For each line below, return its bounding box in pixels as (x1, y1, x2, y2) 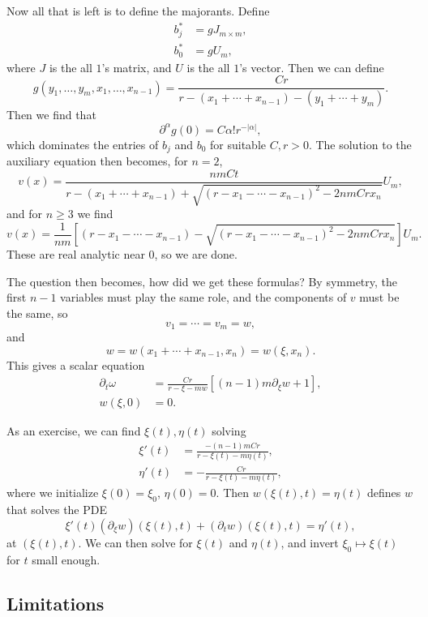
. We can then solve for (78, 533, 193, 551)
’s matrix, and (101, 58, 172, 75)
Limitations (6, 590, 105, 615)
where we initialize (6, 484, 99, 501)
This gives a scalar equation (6, 356, 145, 373)
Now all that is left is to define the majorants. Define (6, 2, 270, 19)
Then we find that (6, 106, 96, 123)
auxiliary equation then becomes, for (6, 152, 188, 169)
